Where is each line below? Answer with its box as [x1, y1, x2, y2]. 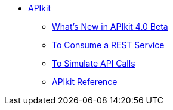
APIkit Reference [52, 77, 118, 87]
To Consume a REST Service [52, 40, 165, 50]
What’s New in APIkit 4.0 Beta [52, 21, 168, 32]
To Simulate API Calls [52, 58, 135, 68]
